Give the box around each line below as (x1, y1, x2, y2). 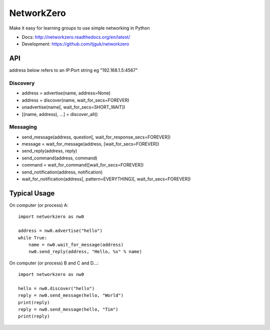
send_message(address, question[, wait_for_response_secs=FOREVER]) (21, 134, 171, 140)
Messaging (9, 123, 37, 130)
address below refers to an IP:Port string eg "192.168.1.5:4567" (9, 67, 138, 73)
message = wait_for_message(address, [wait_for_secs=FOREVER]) (21, 141, 159, 147)
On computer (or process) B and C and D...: (9, 260, 98, 266)
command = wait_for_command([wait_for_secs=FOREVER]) (21, 162, 144, 168)
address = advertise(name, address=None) (21, 90, 111, 96)
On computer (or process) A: (9, 202, 68, 208)
